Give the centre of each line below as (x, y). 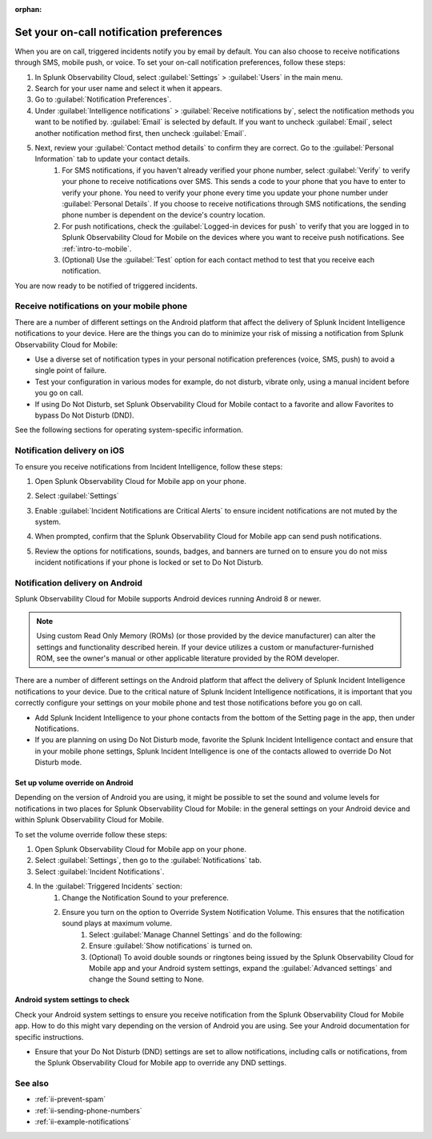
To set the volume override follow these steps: (91, 834)
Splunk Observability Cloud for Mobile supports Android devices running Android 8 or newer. (168, 599)
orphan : (28, 9)
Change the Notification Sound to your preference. (146, 897)
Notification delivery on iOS (70, 450)
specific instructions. (49, 1037)
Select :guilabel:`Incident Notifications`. (100, 871)
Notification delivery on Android (79, 583)
